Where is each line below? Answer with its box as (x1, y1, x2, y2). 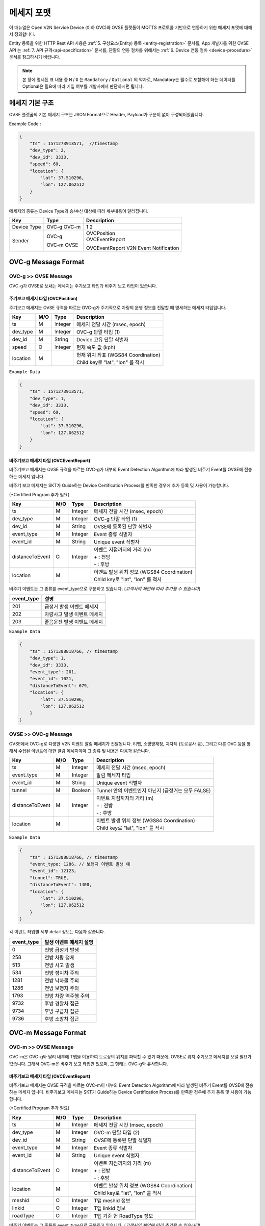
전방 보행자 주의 (44, 985, 79, 992)
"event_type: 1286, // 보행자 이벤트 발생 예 (29, 861, 130, 867)
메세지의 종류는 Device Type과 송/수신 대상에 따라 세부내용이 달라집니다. (9, 208, 149, 214)
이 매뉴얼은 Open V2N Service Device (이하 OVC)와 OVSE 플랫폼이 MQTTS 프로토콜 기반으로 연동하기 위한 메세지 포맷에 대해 (9, 25, 252, 30)
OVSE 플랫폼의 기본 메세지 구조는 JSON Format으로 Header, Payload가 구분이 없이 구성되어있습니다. (9, 112, 204, 118)
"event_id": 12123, (29, 868, 77, 874)
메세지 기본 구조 (9, 99, 54, 107)
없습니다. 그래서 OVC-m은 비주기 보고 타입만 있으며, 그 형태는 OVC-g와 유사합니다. (9, 1061, 169, 1067)
